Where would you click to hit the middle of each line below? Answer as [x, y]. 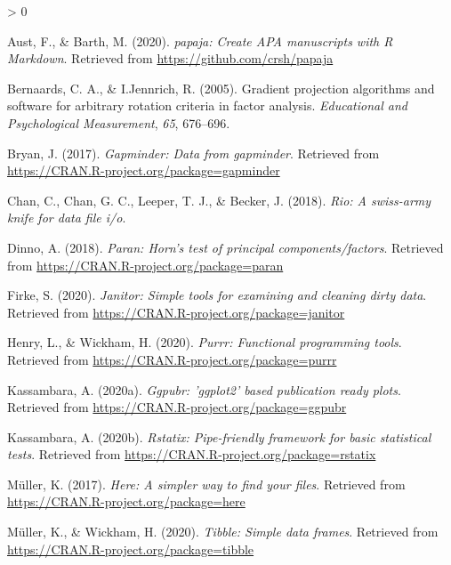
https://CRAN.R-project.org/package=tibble [131, 549]
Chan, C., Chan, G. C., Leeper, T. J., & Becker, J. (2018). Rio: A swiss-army [219, 200]
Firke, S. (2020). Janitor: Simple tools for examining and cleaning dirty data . [217, 295]
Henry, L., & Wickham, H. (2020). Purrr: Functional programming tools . [205, 342]
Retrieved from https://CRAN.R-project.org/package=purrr [172, 359]
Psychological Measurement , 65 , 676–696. [119, 122]
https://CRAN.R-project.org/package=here [126, 501]
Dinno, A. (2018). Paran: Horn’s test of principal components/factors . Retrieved [225, 247]
